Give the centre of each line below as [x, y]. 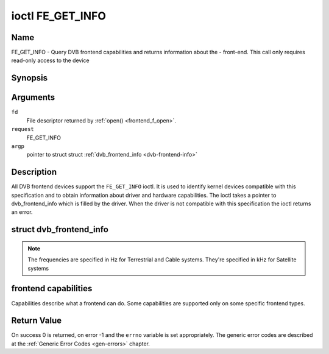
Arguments [33, 97]
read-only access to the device [50, 60]
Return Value [37, 321]
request [23, 129]
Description [34, 172]
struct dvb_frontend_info [60, 229]
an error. [22, 212]
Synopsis [30, 78]
